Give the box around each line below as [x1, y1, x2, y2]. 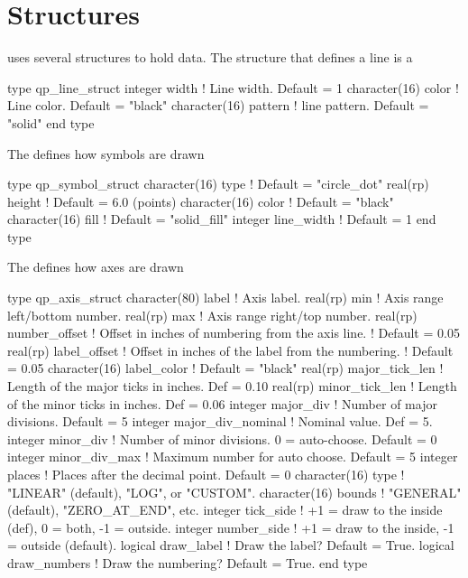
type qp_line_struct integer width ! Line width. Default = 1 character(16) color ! [7, 78, 459, 97]
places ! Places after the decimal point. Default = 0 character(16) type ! [7, 465, 405, 483]
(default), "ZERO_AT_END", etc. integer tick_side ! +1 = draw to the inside [7, 500, 443, 519]
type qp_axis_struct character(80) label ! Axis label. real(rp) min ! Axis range [7, 288, 444, 307]
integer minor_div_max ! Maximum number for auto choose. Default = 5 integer [7, 447, 458, 466]
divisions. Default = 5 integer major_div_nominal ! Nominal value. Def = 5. [7, 412, 433, 431]
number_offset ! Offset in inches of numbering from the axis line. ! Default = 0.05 [7, 323, 460, 342]
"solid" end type [7, 113, 95, 132]
